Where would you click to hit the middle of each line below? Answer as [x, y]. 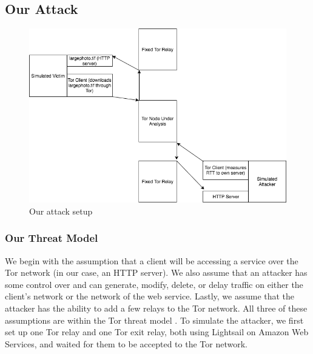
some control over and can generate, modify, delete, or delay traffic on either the [154, 284]
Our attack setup [61, 211]
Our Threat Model [52, 238]
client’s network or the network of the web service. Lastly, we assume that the [150, 296]
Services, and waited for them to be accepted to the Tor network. [126, 343]
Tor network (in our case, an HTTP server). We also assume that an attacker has [156, 272]
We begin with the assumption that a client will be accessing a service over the [152, 260]
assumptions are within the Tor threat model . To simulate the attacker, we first [154, 320]
